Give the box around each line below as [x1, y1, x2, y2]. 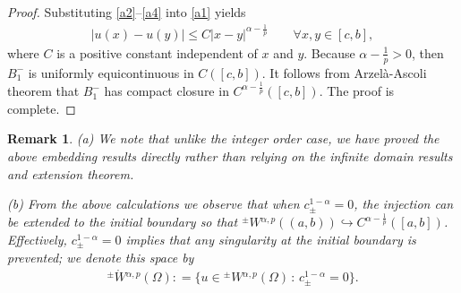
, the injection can [354, 194, 454, 213]
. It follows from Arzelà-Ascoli [261, 63, 427, 82]
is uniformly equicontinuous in [28, 63, 194, 82]
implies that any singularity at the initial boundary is [125, 230, 416, 249]
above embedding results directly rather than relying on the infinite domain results [7, 146, 453, 165]
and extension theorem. [7, 164, 134, 183]
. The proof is [319, 82, 395, 100]
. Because [303, 43, 355, 62]
